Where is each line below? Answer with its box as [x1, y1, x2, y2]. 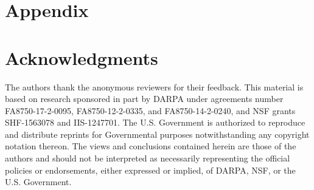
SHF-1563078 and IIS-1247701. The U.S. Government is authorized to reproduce [5, 116, 305, 129]
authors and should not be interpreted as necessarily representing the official [5, 152, 290, 165]
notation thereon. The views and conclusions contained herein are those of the [5, 140, 296, 152]
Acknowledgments [5, 45, 158, 70]
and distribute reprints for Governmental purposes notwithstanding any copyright [5, 127, 310, 140]
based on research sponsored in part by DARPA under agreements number [5, 92, 284, 105]
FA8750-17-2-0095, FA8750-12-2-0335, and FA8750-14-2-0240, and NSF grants [5, 104, 296, 117]
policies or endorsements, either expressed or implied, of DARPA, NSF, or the [5, 163, 296, 176]
